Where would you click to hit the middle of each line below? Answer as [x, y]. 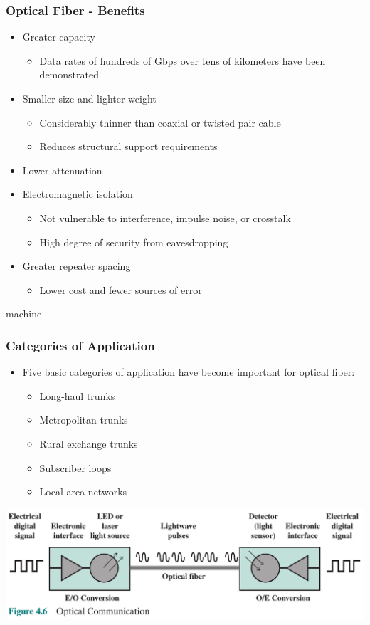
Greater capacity [59, 37]
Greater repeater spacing [76, 266]
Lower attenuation [62, 170]
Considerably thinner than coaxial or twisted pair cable [160, 122]
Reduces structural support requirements [128, 146]
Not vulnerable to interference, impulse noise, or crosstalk [165, 217]
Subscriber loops [75, 467]
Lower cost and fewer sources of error [121, 289]
